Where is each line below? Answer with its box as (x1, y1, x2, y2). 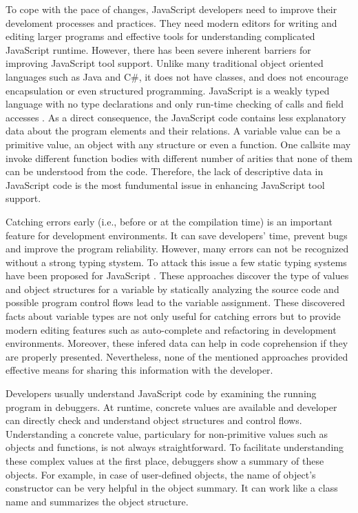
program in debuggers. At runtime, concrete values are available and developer (6, 399, 337, 414)
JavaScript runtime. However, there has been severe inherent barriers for (6, 42, 311, 57)
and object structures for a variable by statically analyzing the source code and (6, 281, 339, 296)
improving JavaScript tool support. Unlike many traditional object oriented (6, 56, 324, 70)
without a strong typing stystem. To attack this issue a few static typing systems (6, 254, 347, 269)
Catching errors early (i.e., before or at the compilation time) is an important (6, 214, 333, 228)
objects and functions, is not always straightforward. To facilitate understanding (6, 440, 344, 454)
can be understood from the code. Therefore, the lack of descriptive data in (6, 164, 324, 179)
